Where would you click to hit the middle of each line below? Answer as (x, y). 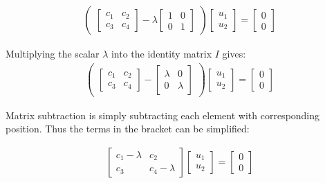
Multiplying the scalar (53, 54)
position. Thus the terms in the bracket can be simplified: (128, 129)
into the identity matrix (161, 54)
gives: (234, 54)
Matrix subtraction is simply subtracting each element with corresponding (163, 115)
